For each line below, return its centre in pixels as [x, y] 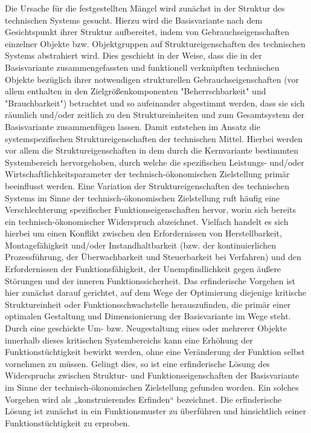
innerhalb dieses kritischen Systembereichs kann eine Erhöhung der [129, 340]
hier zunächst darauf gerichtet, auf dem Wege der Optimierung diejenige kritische [155, 292]
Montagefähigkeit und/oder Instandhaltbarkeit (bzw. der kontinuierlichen [141, 245]
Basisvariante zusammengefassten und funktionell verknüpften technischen [142, 67]
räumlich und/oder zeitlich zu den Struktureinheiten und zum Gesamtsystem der [155, 115]
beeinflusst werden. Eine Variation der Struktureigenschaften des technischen [147, 185]
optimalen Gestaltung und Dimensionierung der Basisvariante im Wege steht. [148, 316]
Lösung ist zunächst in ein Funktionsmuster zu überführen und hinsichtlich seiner [155, 411]
